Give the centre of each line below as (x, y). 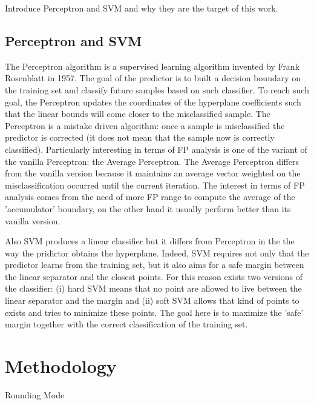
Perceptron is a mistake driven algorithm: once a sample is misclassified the (145, 125)
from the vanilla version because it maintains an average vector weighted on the (153, 173)
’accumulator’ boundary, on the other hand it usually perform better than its (148, 208)
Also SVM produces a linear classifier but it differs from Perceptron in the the (150, 241)
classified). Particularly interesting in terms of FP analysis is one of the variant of (156, 149)
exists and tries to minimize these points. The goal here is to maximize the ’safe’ (154, 312)
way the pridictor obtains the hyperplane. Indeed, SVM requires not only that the (157, 253)
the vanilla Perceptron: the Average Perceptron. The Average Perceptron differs (152, 161)
